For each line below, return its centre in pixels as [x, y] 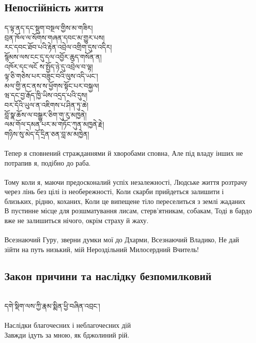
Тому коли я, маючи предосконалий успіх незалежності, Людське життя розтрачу [126, 182]
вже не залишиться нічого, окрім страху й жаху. [77, 220]
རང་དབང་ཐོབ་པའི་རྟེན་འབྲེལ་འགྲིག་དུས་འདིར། [58, 47]
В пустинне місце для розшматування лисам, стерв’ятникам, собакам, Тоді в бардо [128, 211]
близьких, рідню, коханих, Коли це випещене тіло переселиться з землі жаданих [125, 201]
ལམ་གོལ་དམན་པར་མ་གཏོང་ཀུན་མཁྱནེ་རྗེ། [54, 124]
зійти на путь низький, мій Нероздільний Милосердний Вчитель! [102, 249]
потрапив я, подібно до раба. [48, 162]
